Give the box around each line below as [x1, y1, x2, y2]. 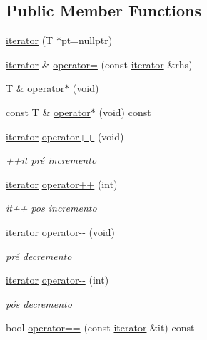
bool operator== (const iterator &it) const [6, 320, 195, 335]
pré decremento [6, 248, 72, 263]
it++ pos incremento [6, 200, 97, 215]
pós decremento [6, 296, 72, 311]
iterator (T [6, 33, 54, 48]
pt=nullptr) [61, 33, 113, 48]
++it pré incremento [6, 153, 97, 168]
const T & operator [6, 104, 91, 119]
